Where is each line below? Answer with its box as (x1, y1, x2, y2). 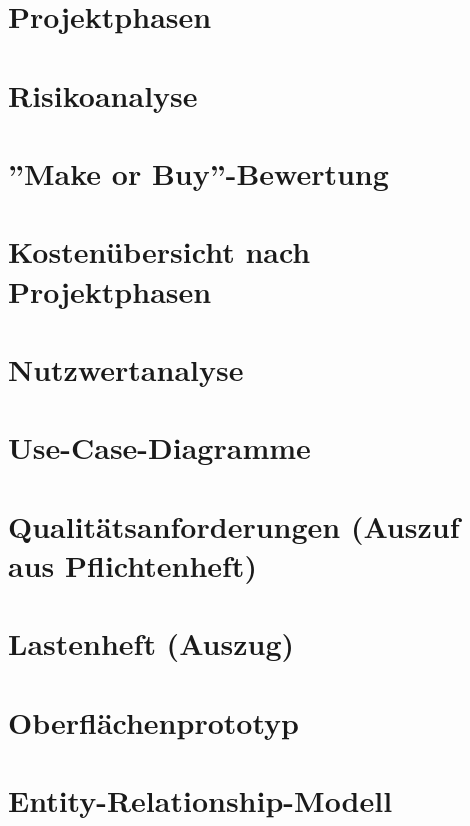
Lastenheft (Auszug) (8, 623, 294, 664)
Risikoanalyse (8, 74, 198, 115)
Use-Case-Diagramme (8, 427, 311, 468)
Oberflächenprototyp (8, 701, 299, 742)
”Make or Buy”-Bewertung (8, 152, 389, 193)
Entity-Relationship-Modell (8, 779, 393, 820)
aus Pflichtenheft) (8, 544, 257, 585)
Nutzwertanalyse (8, 348, 244, 389)
